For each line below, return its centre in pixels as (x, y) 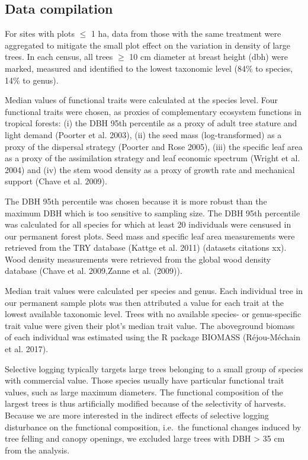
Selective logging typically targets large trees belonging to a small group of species (154, 368)
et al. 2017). (27, 349)
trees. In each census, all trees (59, 57)
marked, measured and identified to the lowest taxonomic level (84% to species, (149, 68)
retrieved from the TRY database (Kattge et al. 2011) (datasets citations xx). (146, 247)
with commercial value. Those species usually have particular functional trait (145, 380)
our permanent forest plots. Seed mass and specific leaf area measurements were (150, 236)
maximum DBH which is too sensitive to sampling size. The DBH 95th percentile (153, 213)
